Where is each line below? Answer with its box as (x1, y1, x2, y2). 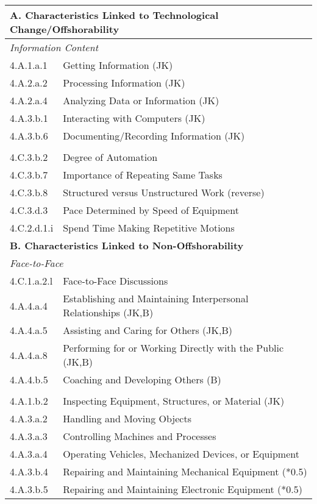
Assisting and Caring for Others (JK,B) (63, 323, 232, 337)
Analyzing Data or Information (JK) (63, 93, 219, 107)
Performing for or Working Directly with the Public (63, 341, 284, 355)
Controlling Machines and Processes (63, 429, 216, 443)
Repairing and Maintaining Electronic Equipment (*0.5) (63, 482, 302, 496)
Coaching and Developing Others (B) (63, 372, 221, 386)
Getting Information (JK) (63, 58, 173, 72)
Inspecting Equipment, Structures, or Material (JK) (63, 394, 285, 408)
